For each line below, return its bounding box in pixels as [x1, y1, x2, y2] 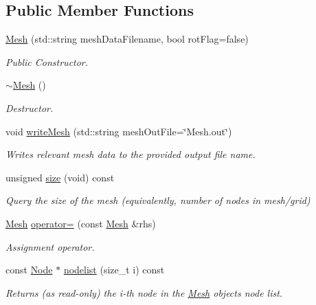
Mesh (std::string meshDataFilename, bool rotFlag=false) [5, 32, 249, 46]
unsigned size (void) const [5, 170, 115, 184]
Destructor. [5, 100, 54, 115]
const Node [5, 262, 53, 277]
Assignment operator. [5, 239, 95, 253]
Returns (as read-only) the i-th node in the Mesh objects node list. [5, 285, 283, 300]
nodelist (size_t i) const [63, 262, 165, 277]
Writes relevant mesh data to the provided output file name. [5, 147, 256, 161]
